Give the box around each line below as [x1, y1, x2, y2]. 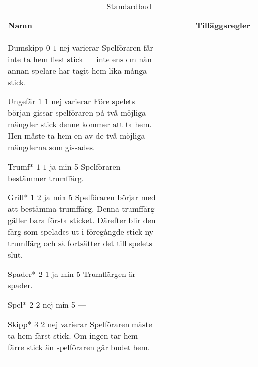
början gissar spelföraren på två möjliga [8, 107, 146, 118]
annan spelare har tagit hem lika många [8, 65, 147, 76]
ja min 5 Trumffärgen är [52, 268, 136, 279]
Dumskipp [8, 42, 44, 53]
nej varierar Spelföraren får [59, 42, 153, 53]
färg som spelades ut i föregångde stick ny [8, 226, 154, 237]
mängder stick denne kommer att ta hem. [8, 118, 152, 130]
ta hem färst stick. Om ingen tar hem [8, 330, 138, 341]
